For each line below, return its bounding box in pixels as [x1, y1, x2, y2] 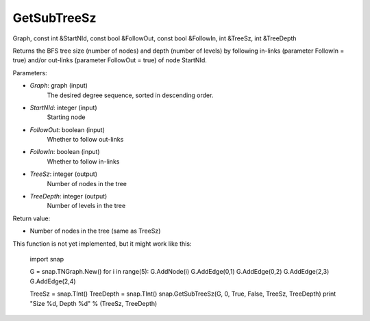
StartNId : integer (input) [29, 103, 97, 112]
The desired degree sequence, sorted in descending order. [47, 91, 214, 99]
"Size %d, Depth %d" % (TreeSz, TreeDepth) [29, 299, 158, 307]
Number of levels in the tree [47, 202, 126, 210]
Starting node [47, 113, 86, 121]
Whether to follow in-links [47, 157, 120, 166]
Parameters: [12, 68, 47, 77]
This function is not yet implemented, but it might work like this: [12, 240, 192, 248]
